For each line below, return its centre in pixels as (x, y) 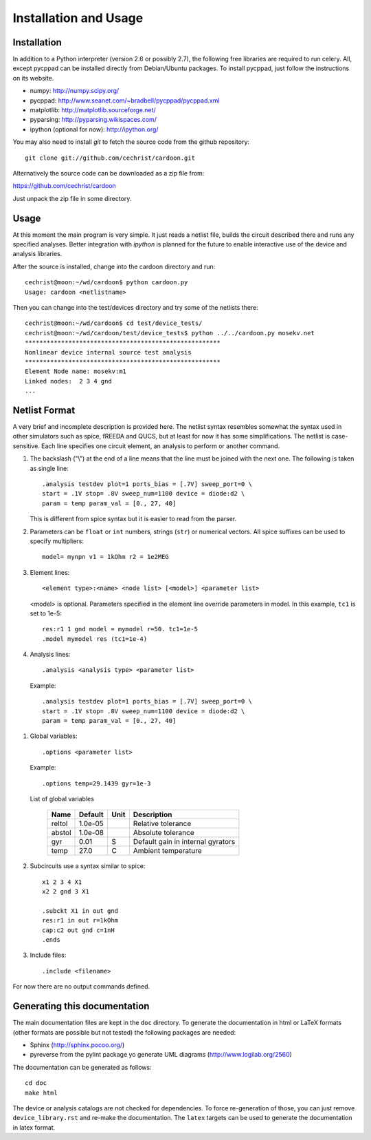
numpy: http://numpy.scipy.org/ (75, 91)
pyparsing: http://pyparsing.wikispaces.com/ (93, 120)
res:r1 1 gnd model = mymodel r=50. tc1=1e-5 (120, 629)
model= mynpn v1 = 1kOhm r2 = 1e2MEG (106, 557)
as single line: (49, 468)
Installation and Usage (78, 18)
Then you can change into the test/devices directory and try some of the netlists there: (136, 307)
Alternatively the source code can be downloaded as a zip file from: (109, 173)
